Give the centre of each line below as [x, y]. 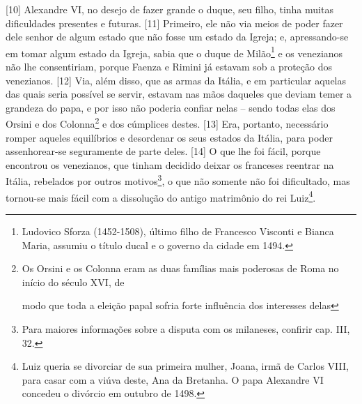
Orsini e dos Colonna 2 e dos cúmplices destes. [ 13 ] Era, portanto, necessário [167, 123]
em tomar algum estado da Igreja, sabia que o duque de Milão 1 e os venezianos [174, 52]
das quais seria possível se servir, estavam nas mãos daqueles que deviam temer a [179, 94]
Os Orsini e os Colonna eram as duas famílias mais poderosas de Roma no [180, 268]
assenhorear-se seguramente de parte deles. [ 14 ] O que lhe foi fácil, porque [163, 151]
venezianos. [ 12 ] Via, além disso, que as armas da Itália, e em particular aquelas [176, 80]
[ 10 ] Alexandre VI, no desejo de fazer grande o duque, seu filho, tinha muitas [170, 9]
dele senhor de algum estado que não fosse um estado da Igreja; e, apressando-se [177, 37]
